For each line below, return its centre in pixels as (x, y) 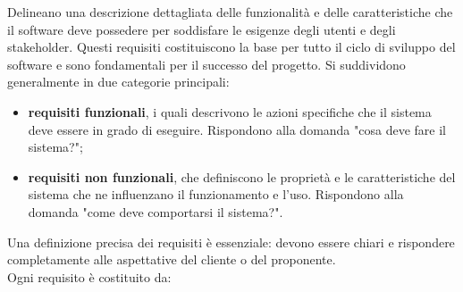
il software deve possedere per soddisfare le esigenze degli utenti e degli (202, 29)
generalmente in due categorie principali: (118, 82)
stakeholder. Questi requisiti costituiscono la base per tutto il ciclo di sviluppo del (231, 47)
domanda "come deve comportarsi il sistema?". (156, 211)
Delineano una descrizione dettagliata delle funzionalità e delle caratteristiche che (230, 12)
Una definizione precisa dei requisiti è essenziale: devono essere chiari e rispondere (231, 242)
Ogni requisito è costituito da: (89, 276)
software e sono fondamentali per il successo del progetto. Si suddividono (206, 64)
